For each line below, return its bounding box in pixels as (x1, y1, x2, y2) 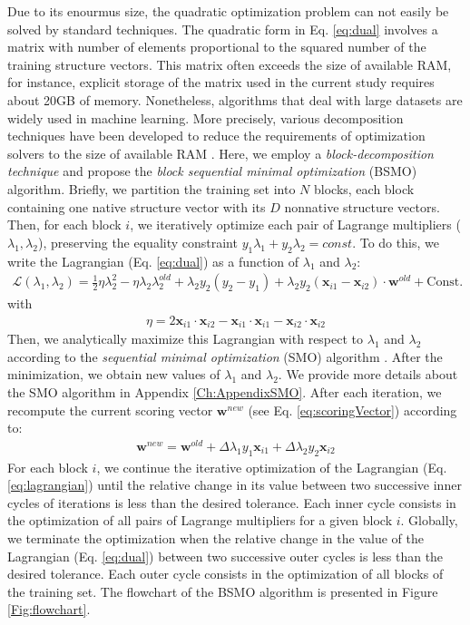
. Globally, (400, 511, 458, 530)
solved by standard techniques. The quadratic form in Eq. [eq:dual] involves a (7, 19, 438, 38)
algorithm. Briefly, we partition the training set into (7, 179, 296, 198)
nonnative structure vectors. (284, 197, 440, 216)
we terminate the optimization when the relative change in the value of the (7, 529, 424, 548)
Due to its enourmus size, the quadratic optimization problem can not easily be (7, 2, 449, 20)
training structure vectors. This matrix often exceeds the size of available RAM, (7, 54, 452, 73)
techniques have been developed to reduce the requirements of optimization (7, 126, 426, 145)
